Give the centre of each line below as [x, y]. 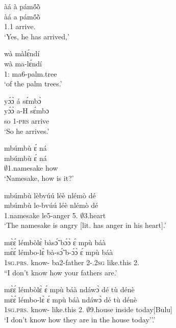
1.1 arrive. [20, 26]
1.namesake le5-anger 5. [41, 215]
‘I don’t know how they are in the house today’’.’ [80, 320]
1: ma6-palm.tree [31, 73]
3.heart [95, 215]
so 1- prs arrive [27, 120]
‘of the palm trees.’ [33, 84]
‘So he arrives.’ [27, 131]
